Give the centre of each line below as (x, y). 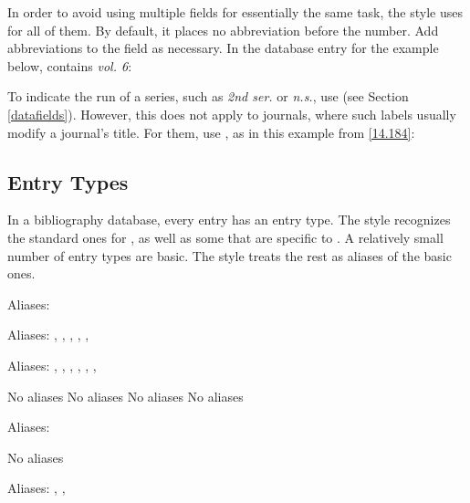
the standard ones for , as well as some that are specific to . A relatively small (225, 237)
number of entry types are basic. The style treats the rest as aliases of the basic (230, 255)
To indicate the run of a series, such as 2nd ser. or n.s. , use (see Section (208, 96)
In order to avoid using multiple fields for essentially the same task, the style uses (235, 12)
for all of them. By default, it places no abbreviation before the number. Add (223, 30)
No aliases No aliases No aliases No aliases (125, 396)
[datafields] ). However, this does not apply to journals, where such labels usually (232, 114)
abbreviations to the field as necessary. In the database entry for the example (223, 48)
